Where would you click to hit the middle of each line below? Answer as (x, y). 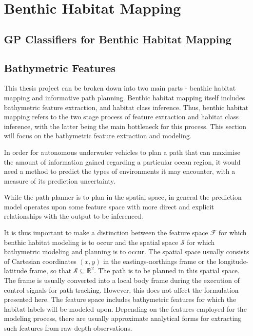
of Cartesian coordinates (40, 261)
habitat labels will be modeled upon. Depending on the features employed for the (125, 308)
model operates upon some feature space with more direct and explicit (109, 206)
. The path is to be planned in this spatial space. (167, 271)
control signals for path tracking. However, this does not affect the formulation (121, 289)
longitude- (234, 261)
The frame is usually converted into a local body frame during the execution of (122, 280)
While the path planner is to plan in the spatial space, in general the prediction (123, 197)
